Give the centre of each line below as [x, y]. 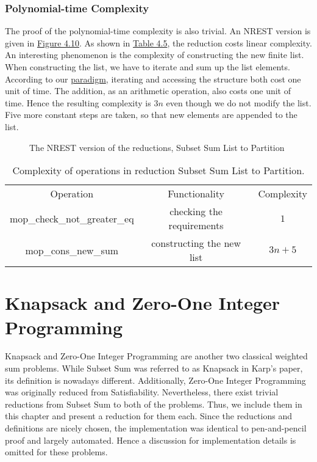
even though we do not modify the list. [239, 102]
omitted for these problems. [56, 452]
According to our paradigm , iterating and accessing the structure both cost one [153, 79]
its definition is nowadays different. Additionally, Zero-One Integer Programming [155, 380]
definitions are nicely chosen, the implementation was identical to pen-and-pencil [156, 428]
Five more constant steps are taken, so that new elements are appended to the [151, 115]
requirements [196, 226]
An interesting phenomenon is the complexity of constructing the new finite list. [155, 55]
